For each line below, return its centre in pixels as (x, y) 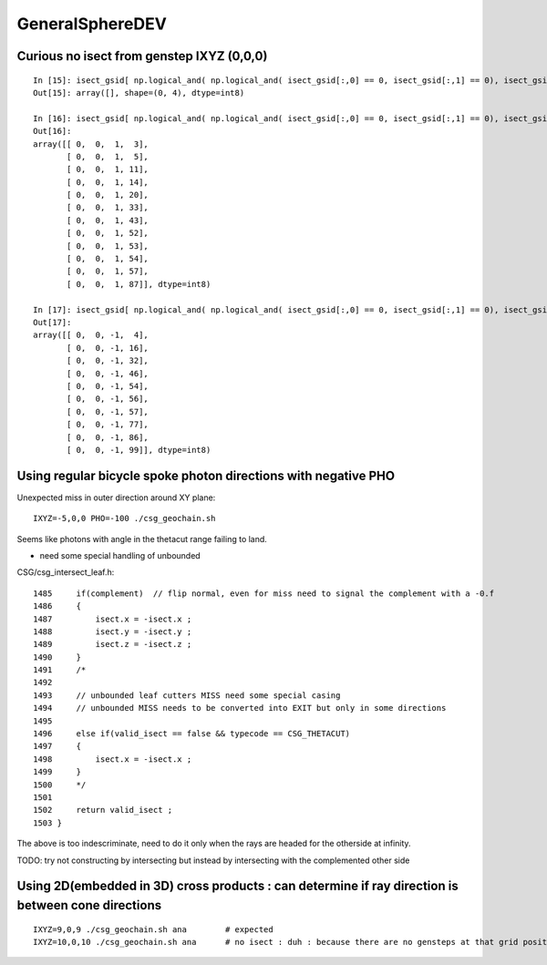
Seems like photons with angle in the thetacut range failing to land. (142, 539)
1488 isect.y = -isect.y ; (113, 631)
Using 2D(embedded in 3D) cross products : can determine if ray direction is (238, 886)
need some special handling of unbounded (120, 555)
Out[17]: (52, 322)
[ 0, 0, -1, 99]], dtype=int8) (139, 450)
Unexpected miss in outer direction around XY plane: (116, 498)
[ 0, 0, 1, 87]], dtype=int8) (139, 284)
